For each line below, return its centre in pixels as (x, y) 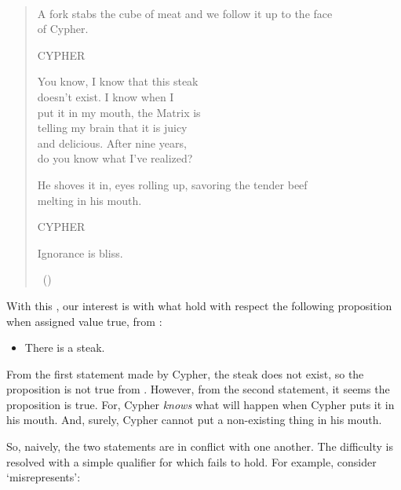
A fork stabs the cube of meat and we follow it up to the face (185, 13)
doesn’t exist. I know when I (106, 96)
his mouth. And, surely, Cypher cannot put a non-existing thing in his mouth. (194, 420)
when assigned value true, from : (84, 321)
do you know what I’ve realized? (115, 158)
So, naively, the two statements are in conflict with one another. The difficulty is (200, 446)
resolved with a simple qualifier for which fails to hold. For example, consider (191, 461)
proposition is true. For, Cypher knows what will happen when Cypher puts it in (200, 404)
